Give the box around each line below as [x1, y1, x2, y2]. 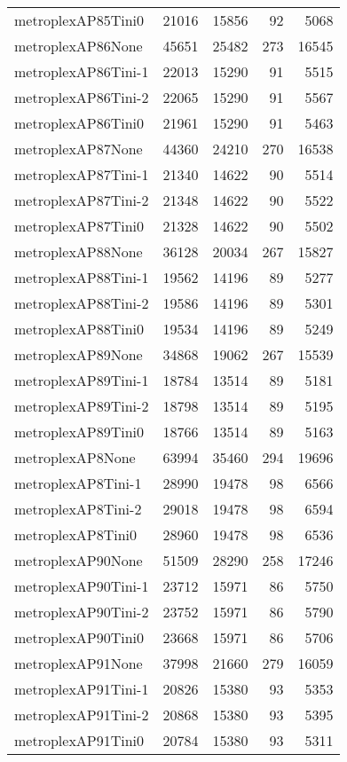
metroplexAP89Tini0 [14, 421, 145, 442]
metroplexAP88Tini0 [14, 318, 145, 339]
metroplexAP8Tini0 [14, 524, 138, 545]
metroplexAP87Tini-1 [14, 164, 149, 185]
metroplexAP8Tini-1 [14, 473, 142, 493]
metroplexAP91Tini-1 [14, 679, 149, 699]
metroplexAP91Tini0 [14, 730, 145, 750]
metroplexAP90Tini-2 [14, 601, 149, 622]
